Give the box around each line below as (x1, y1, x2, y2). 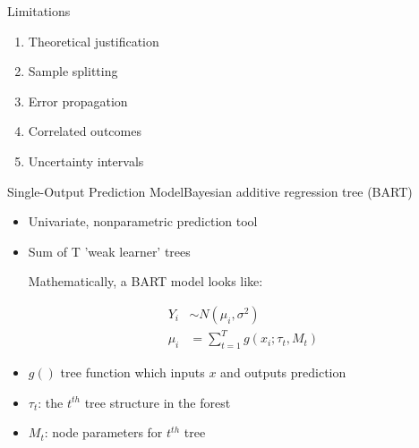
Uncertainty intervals (28, 151, 144, 170)
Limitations (7, 2, 71, 20)
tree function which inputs (60, 363, 205, 382)
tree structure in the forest (84, 393, 231, 411)
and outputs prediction (220, 363, 346, 382)
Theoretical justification (28, 31, 159, 50)
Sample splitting (28, 62, 118, 80)
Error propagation (28, 91, 128, 110)
